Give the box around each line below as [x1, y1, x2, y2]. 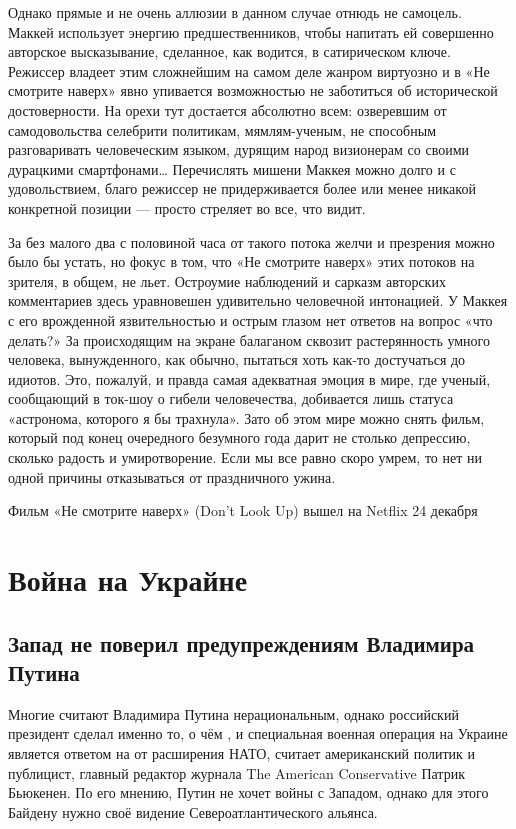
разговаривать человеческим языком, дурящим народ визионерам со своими [8, 139, 470, 160]
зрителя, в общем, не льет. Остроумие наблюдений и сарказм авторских [8, 270, 446, 291]
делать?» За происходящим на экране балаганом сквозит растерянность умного [8, 329, 490, 350]
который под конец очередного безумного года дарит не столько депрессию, [8, 427, 471, 448]
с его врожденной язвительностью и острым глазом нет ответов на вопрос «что [8, 309, 493, 330]
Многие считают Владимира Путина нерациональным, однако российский [8, 703, 459, 724]
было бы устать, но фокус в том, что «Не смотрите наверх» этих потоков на [8, 251, 475, 272]
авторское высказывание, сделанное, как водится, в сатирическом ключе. [8, 41, 451, 62]
